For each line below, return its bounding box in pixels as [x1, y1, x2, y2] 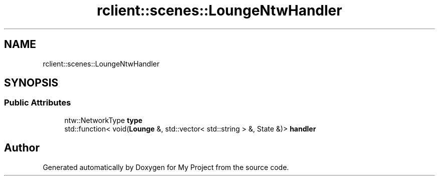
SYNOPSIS [4, 76, 59, 89]
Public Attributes [4, 97, 71, 108]
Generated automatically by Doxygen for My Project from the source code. [43, 162, 289, 171]
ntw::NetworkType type [64, 115, 143, 124]
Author [4, 141, 40, 154]
